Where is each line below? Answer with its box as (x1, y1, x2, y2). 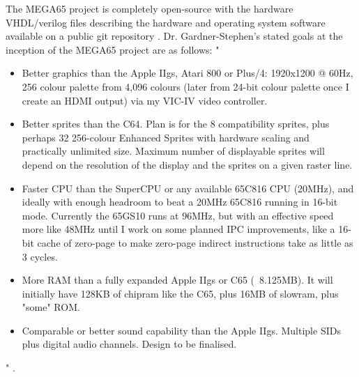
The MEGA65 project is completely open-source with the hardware (6, 1, 293, 15)
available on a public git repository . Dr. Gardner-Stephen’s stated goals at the (6, 29, 343, 43)
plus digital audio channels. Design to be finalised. (22, 337, 237, 351)
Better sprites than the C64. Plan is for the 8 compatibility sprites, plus (22, 116, 330, 131)
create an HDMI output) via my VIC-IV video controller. (22, 93, 268, 107)
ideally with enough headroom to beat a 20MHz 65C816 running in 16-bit (22, 194, 338, 209)
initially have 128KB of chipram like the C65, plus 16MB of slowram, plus (22, 286, 339, 300)
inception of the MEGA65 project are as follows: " (6, 42, 220, 56)
